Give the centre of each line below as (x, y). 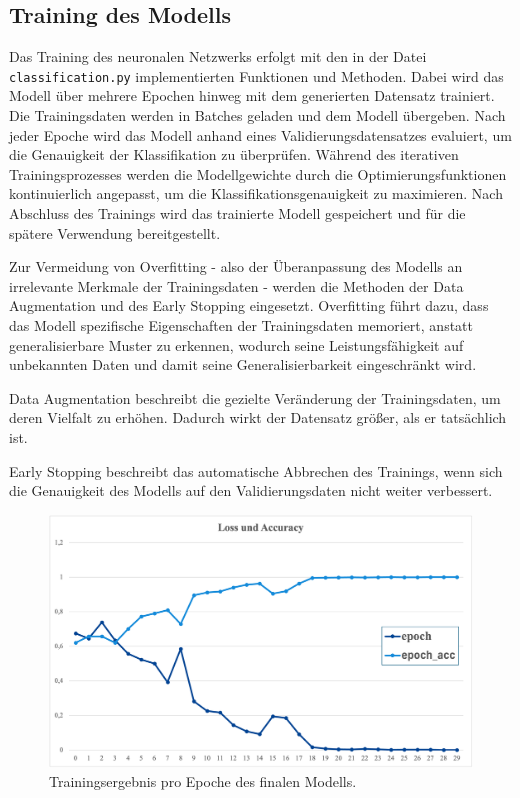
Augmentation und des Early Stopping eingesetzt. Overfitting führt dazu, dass (249, 305)
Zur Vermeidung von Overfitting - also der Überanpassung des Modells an (236, 266)
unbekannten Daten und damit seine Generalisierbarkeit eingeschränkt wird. (243, 364)
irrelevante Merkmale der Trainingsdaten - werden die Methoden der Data (236, 285)
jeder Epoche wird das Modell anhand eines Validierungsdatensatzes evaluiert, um (260, 134)
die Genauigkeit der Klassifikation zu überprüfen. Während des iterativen (234, 154)
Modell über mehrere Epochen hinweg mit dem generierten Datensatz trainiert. (252, 95)
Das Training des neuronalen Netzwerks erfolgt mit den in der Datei (218, 56)
